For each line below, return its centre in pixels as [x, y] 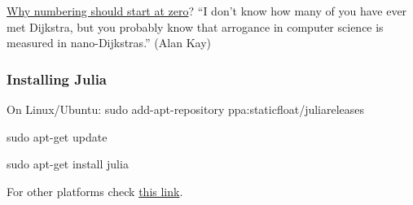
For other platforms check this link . [95, 191]
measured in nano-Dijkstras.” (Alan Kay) [109, 43]
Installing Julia [57, 79]
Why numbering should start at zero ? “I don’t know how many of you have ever [207, 11]
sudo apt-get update [57, 136]
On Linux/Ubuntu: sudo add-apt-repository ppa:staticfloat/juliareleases [186, 109]
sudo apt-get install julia [68, 164]
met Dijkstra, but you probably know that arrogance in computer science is [195, 26]
